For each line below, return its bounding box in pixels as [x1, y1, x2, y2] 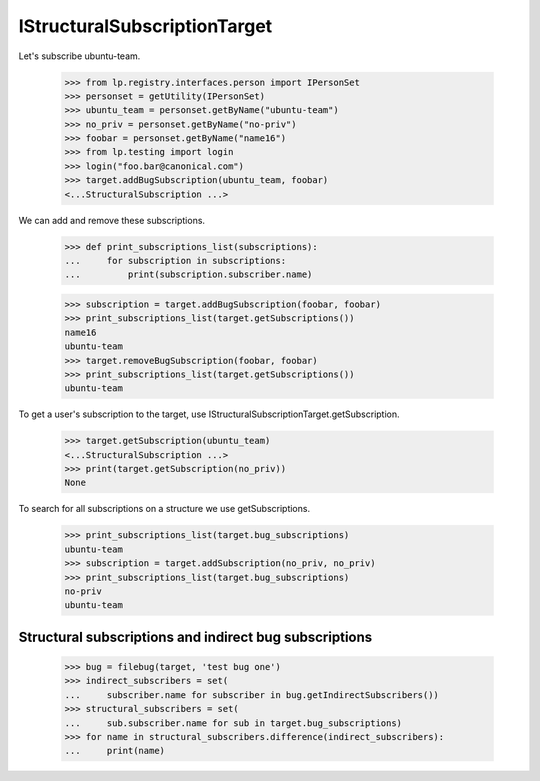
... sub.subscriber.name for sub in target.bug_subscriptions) [64, 717, 403, 729]
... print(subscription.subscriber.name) [64, 269, 313, 280]
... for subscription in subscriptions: [64, 255, 287, 267]
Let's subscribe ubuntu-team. [18, 50, 141, 62]
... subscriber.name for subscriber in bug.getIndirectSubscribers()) [64, 689, 440, 700]
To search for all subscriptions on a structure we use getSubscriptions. [18, 503, 310, 515]
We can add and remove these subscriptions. [18, 214, 205, 226]
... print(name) [64, 745, 165, 757]
